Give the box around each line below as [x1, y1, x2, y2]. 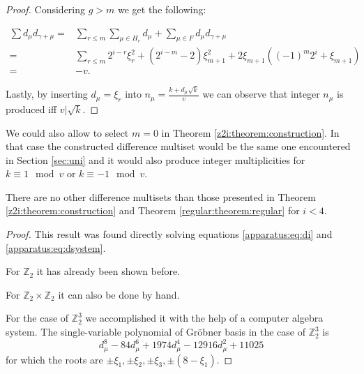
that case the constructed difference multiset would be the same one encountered [6, 139, 351, 154]
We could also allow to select [6, 125, 129, 140]
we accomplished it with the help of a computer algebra [85, 311, 324, 325]
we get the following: [117, 2, 206, 16]
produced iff [6, 101, 57, 116]
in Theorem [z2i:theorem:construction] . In [161, 125, 340, 140]
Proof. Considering [6, 2, 86, 16]
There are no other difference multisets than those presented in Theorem [6, 189, 316, 204]
